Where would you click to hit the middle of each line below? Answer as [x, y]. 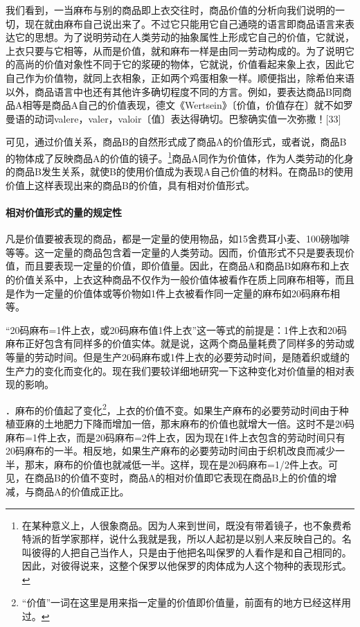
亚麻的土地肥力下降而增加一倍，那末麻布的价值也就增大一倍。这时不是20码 [184, 423]
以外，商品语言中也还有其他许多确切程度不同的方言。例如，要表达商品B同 [174, 91]
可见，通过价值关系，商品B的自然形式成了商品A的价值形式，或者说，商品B [176, 142]
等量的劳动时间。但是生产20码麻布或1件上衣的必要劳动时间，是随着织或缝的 [178, 356]
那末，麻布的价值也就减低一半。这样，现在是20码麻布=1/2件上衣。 [176, 464]
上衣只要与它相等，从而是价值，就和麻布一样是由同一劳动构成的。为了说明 [175, 50]
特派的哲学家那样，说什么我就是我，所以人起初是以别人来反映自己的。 [182, 539]
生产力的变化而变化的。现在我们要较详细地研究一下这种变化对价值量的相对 [175, 370]
